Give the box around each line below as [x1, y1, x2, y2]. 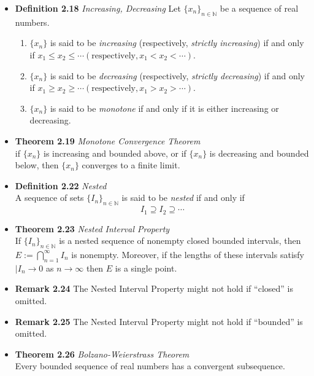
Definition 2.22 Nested [15, 179, 107, 192]
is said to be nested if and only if [121, 191, 245, 204]
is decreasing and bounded [209, 146, 309, 159]
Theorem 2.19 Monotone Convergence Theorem [15, 134, 201, 147]
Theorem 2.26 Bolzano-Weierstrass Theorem [15, 347, 190, 360]
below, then [15, 159, 59, 171]
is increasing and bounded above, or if [43, 146, 186, 159]
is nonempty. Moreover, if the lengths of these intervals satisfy [71, 248, 304, 260]
